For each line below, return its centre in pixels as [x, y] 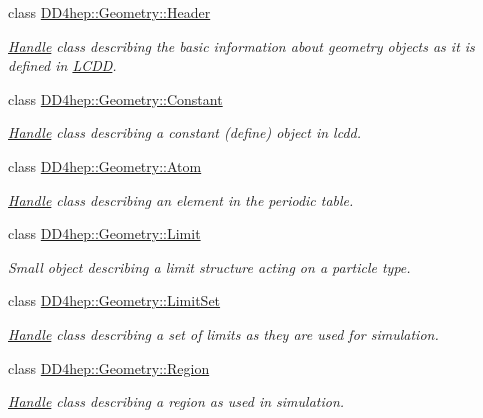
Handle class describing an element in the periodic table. [181, 199]
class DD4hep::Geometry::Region [109, 367]
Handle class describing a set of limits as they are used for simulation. [223, 333]
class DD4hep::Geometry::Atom [105, 165]
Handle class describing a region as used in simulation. [176, 401]
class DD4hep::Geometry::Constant [115, 98]
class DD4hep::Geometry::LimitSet [114, 300]
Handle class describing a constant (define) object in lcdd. [185, 132]
